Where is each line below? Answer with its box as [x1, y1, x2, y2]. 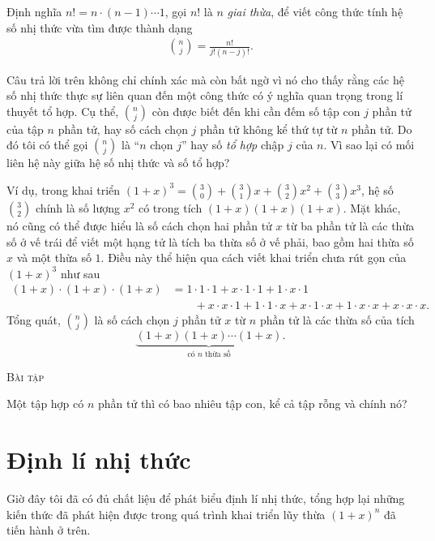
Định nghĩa [6, 3, 62, 19]
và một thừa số [16, 249, 92, 266]
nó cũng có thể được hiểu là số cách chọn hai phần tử [6, 217, 272, 234]
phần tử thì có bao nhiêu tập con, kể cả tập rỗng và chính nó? [98, 395, 407, 412]
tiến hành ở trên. [6, 522, 91, 539]
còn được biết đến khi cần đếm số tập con [151, 102, 360, 119]
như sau [60, 264, 100, 281]
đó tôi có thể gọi [6, 136, 88, 153]
